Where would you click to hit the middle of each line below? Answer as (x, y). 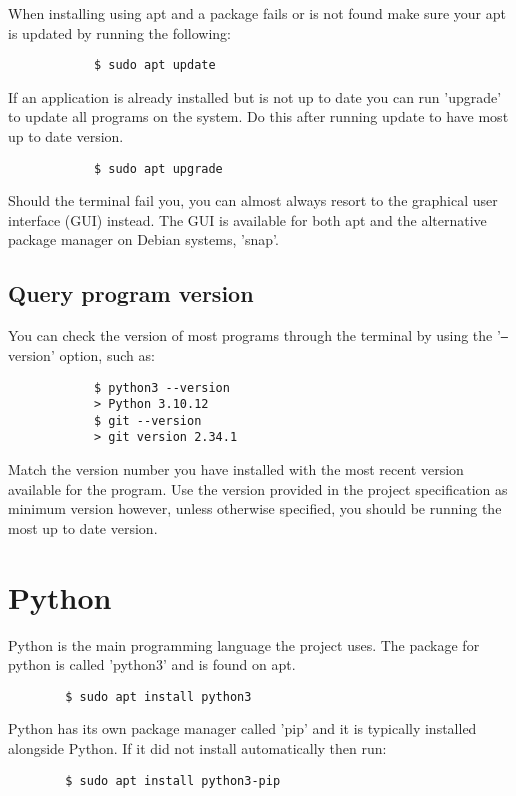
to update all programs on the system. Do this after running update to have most (258, 116)
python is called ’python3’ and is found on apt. (152, 664)
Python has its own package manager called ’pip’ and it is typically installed (242, 728)
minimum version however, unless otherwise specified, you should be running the (255, 508)
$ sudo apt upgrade (158, 168)
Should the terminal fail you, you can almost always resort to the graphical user (253, 200)
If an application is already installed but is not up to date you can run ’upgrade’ (255, 96)
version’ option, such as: (81, 354)
